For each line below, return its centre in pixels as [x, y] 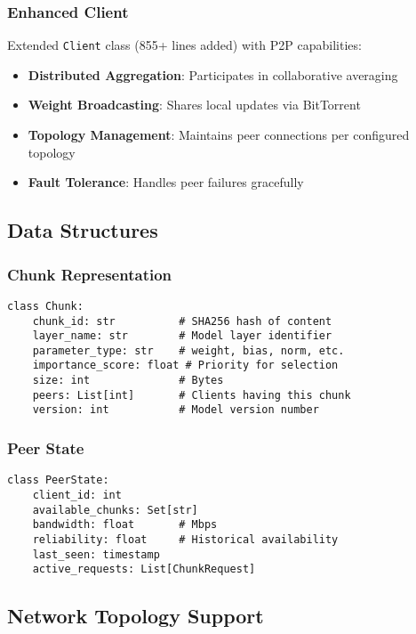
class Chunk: [45, 306]
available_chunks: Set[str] [115, 510]
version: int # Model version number [176, 410]
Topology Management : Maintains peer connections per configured [219, 135]
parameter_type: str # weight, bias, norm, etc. [188, 350]
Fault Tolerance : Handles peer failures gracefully [166, 182]
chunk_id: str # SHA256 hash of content [182, 321]
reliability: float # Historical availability [185, 539]
